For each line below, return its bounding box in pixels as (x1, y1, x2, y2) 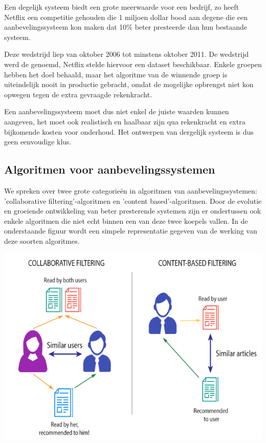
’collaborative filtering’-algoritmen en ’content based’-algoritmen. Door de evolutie (4, 195, 262, 206)
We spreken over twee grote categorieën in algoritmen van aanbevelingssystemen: (4, 185, 257, 196)
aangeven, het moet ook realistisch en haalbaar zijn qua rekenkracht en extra (4, 116, 246, 126)
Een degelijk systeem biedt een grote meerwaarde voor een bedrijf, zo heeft (4, 2, 239, 12)
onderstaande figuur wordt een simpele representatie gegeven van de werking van (4, 225, 257, 236)
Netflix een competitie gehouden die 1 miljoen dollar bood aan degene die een (4, 11, 248, 22)
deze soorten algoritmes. (4, 235, 80, 246)
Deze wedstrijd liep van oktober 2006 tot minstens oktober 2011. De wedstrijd (4, 49, 249, 59)
